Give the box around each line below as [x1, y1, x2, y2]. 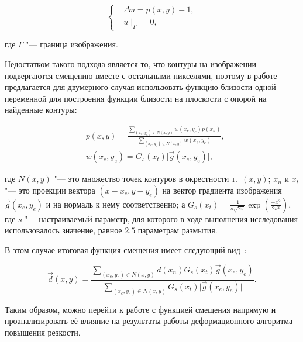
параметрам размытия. [137, 224, 218, 236]
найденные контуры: [5, 103, 77, 116]
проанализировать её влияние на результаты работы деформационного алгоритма [5, 315, 293, 327]
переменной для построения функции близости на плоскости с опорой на [5, 92, 267, 104]
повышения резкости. [5, 326, 81, 338]
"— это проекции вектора [5, 184, 95, 196]
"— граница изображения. [26, 38, 118, 50]
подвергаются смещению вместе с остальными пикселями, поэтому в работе [5, 69, 277, 81]
